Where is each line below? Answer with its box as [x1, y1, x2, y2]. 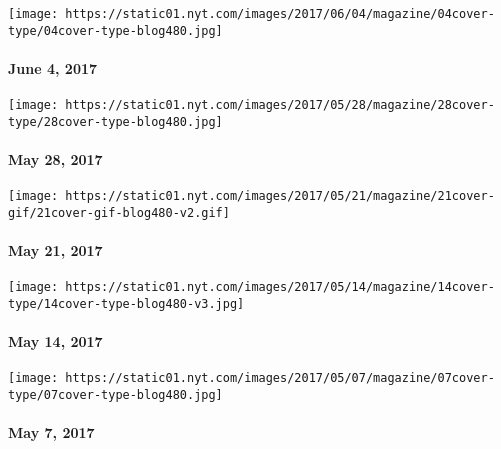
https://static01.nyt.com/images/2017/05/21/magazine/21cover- [65, 189, 495, 204]
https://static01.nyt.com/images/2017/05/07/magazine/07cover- [65, 371, 495, 386]
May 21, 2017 [8, 240, 103, 261]
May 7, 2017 [8, 422, 95, 443]
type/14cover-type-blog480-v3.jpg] [8, 296, 245, 311]
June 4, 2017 [8, 57, 98, 78]
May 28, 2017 [8, 149, 103, 170]
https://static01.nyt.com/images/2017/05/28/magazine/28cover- [65, 98, 495, 113]
